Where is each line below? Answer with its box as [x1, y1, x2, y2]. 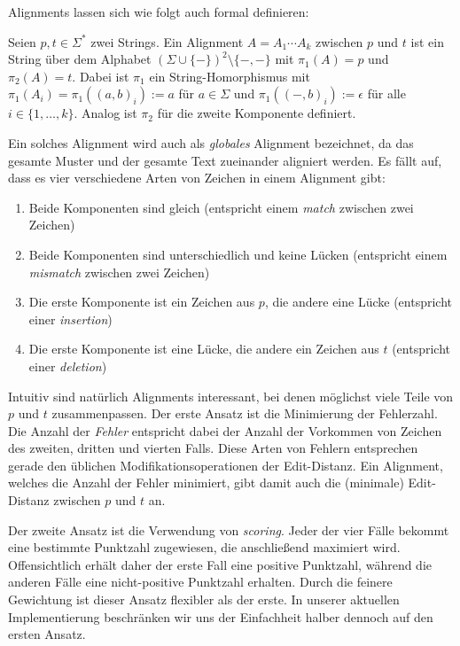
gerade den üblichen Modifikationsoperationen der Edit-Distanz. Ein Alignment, [8, 455, 443, 474]
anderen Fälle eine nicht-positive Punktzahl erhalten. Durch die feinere [8, 572, 393, 591]
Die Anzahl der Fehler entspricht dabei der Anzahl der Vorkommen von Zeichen [8, 421, 442, 440]
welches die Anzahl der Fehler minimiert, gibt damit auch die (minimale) [8, 473, 404, 492]
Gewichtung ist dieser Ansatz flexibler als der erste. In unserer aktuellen [8, 590, 400, 609]
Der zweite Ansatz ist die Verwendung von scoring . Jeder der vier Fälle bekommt [8, 520, 449, 539]
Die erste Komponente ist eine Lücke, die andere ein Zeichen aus [28, 339, 379, 358]
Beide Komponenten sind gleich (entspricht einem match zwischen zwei [28, 198, 414, 216]
